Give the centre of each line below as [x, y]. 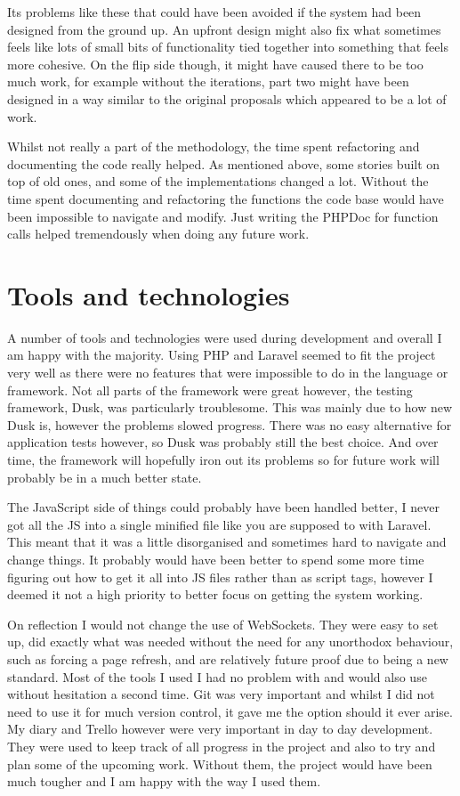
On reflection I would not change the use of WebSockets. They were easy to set [223, 624]
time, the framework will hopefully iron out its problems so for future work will [223, 459]
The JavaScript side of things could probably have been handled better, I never [223, 507]
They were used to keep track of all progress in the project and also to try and [222, 746]
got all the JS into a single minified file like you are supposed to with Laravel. [219, 524]
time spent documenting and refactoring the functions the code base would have [226, 198]
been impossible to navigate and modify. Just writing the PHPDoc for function [223, 216]
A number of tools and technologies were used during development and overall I [225, 337]
